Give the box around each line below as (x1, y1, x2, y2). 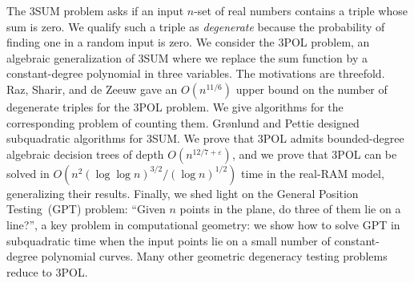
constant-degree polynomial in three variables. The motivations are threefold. (6, 65, 385, 82)
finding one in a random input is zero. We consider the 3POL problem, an (6, 34, 370, 51)
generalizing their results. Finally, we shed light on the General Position (6, 184, 359, 201)
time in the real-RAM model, (241, 164, 384, 181)
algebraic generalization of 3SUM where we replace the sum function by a (6, 49, 368, 66)
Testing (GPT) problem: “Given (6, 200, 166, 217)
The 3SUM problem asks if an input (6, 2, 184, 18)
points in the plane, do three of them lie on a (179, 200, 401, 217)
